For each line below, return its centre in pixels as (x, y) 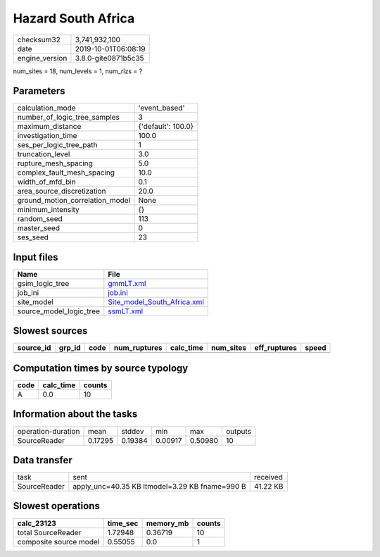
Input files (36, 257)
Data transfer (43, 460)
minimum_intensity (49, 210)
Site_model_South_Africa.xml (156, 301)
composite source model (58, 542)
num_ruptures (138, 348)
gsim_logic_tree (43, 283)
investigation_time (47, 136)
